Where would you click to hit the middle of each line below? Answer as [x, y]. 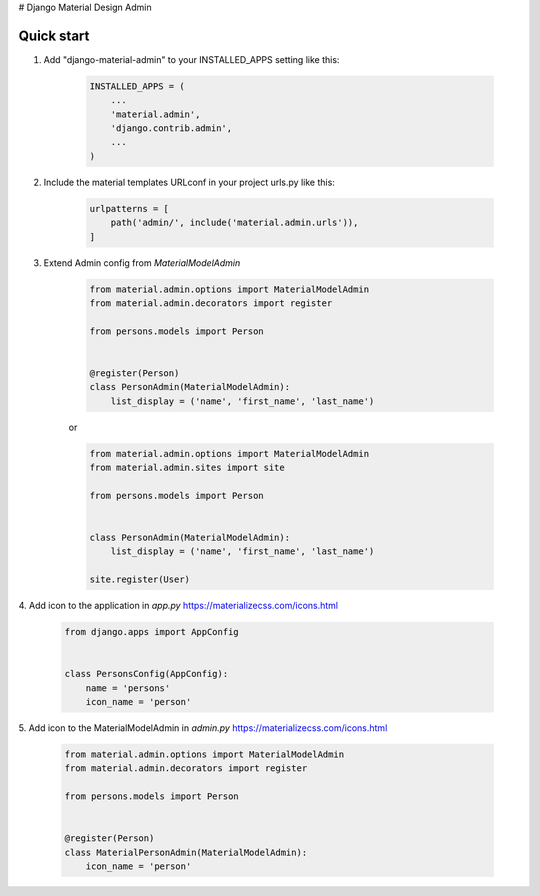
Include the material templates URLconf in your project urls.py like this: [189, 182]
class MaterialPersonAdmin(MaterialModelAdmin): [186, 852]
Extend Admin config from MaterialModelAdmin [142, 262]
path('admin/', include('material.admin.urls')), [234, 223]
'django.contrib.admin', [171, 128]
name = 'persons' [128, 688]
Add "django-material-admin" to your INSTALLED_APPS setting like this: [191, 59]
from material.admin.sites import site [187, 468]
